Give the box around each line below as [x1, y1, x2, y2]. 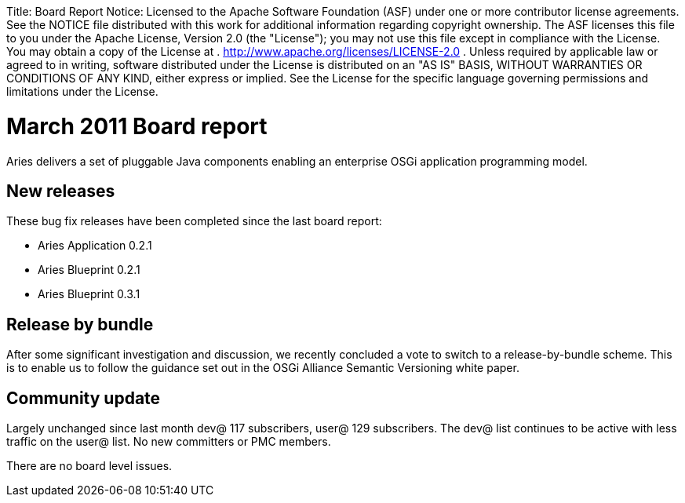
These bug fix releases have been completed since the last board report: [6, 214, 382, 228]
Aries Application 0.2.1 [38, 239, 152, 253]
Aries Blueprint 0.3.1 [38, 287, 140, 301]
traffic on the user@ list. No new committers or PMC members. [6, 435, 331, 449]
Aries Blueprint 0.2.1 [38, 263, 140, 277]
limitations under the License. [6, 85, 158, 98]
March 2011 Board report [6, 112, 268, 140]
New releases [6, 180, 115, 201]
